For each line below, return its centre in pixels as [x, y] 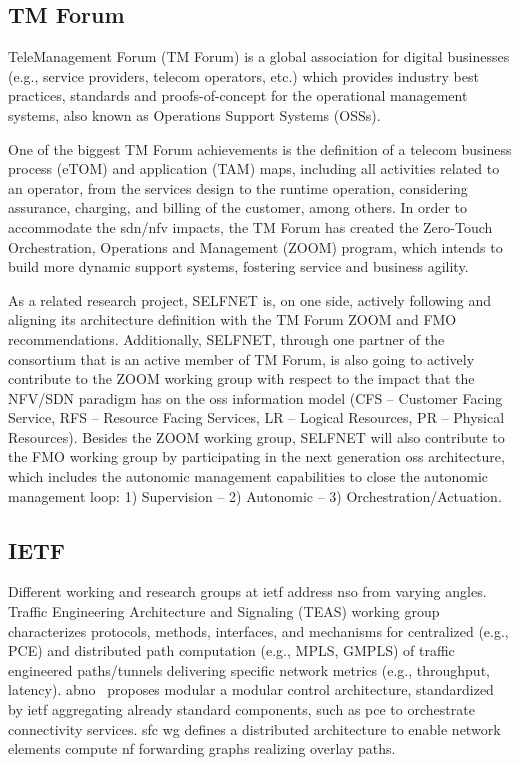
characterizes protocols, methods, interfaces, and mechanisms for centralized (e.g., [258, 630]
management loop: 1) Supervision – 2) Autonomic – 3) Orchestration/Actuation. [255, 495]
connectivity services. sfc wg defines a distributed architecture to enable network [254, 728]
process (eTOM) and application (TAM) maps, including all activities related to [254, 168]
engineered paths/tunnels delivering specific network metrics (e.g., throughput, [249, 669]
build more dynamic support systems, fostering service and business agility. [238, 266]
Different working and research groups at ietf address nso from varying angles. [247, 591]
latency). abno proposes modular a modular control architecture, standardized [251, 689]
